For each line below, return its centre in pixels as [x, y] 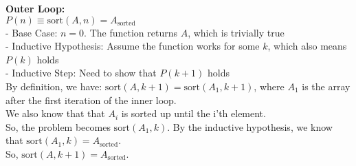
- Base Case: [32, 32]
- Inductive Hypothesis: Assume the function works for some [133, 46]
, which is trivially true [236, 32]
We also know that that [55, 113]
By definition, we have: [54, 86]
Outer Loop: [35, 8]
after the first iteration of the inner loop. [91, 100]
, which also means [307, 46]
